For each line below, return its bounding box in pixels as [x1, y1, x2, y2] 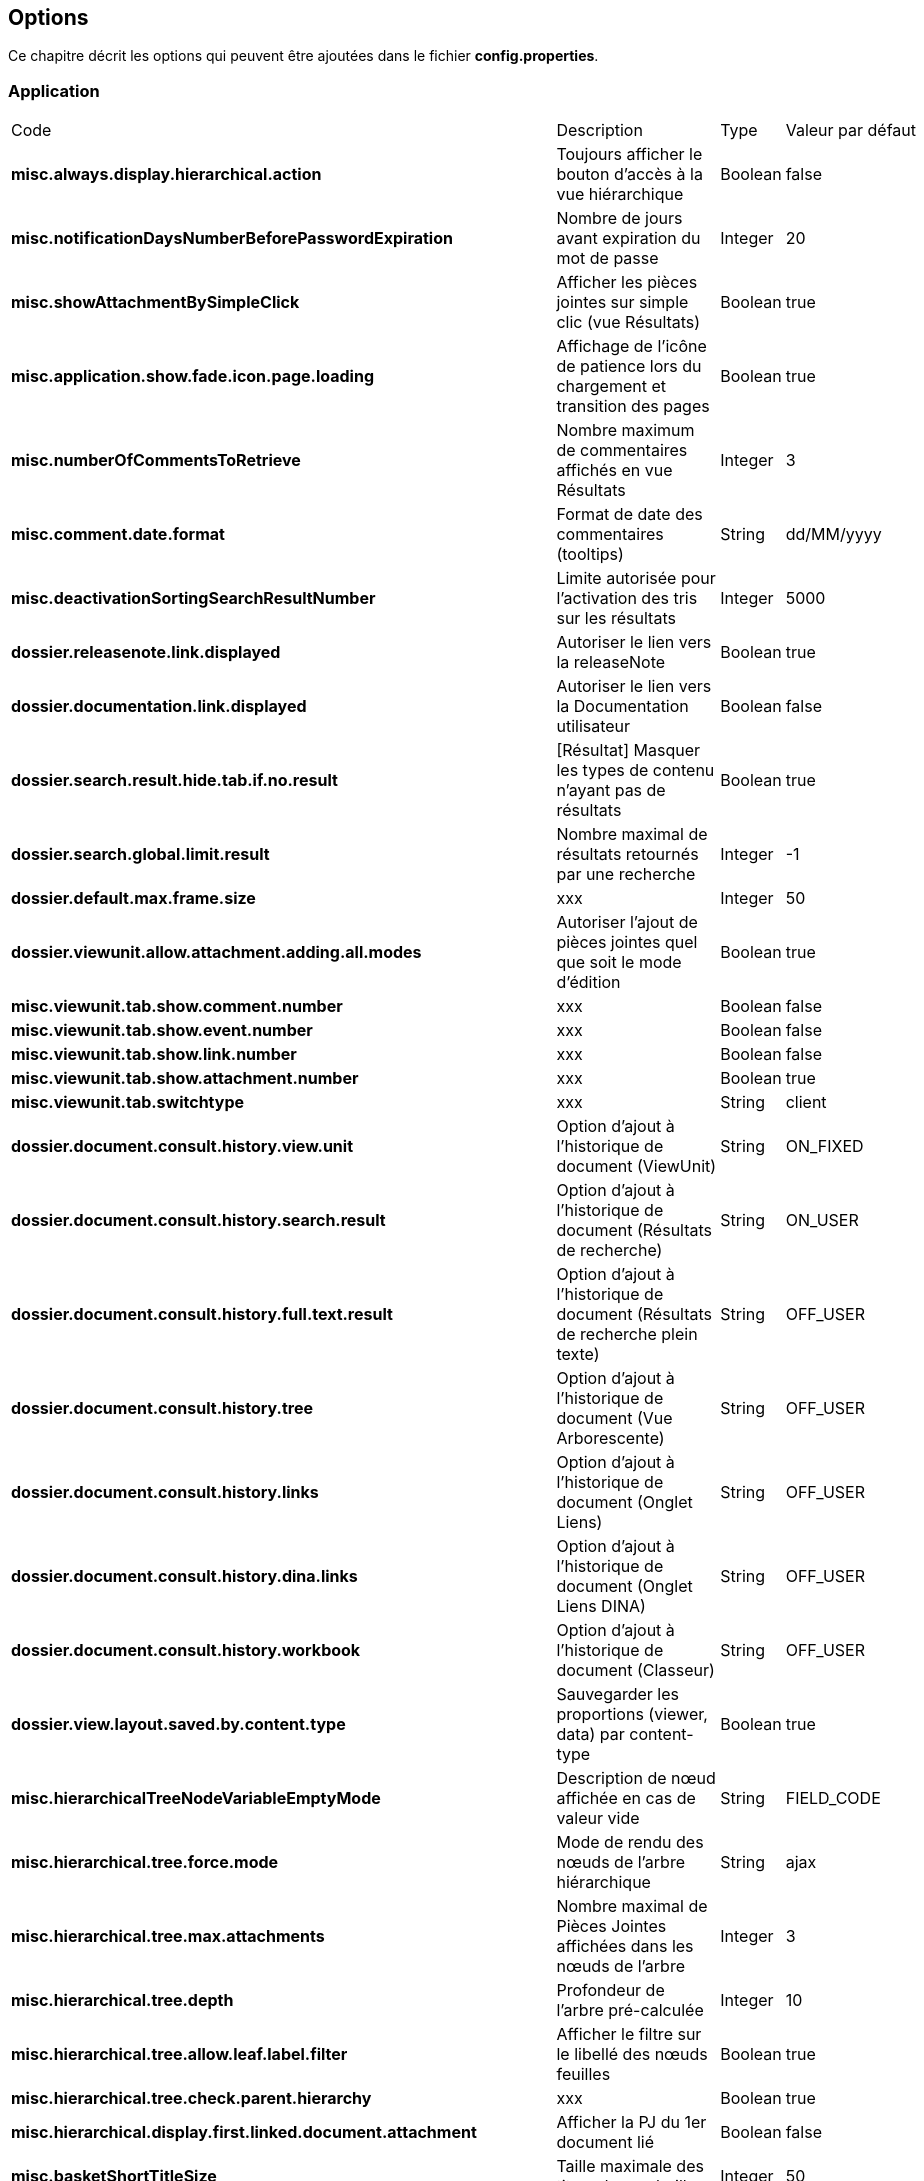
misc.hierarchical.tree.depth [11, 1990, 234, 2011]
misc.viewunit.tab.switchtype [11, 1092, 245, 1113]
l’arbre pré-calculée [556, 2000, 704, 2021]
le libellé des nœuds [556, 2044, 708, 2065]
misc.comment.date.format [11, 524, 225, 545]
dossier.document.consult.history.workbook [11, 1640, 361, 1661]
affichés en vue [556, 460, 673, 481]
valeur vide [556, 1808, 640, 1829]
